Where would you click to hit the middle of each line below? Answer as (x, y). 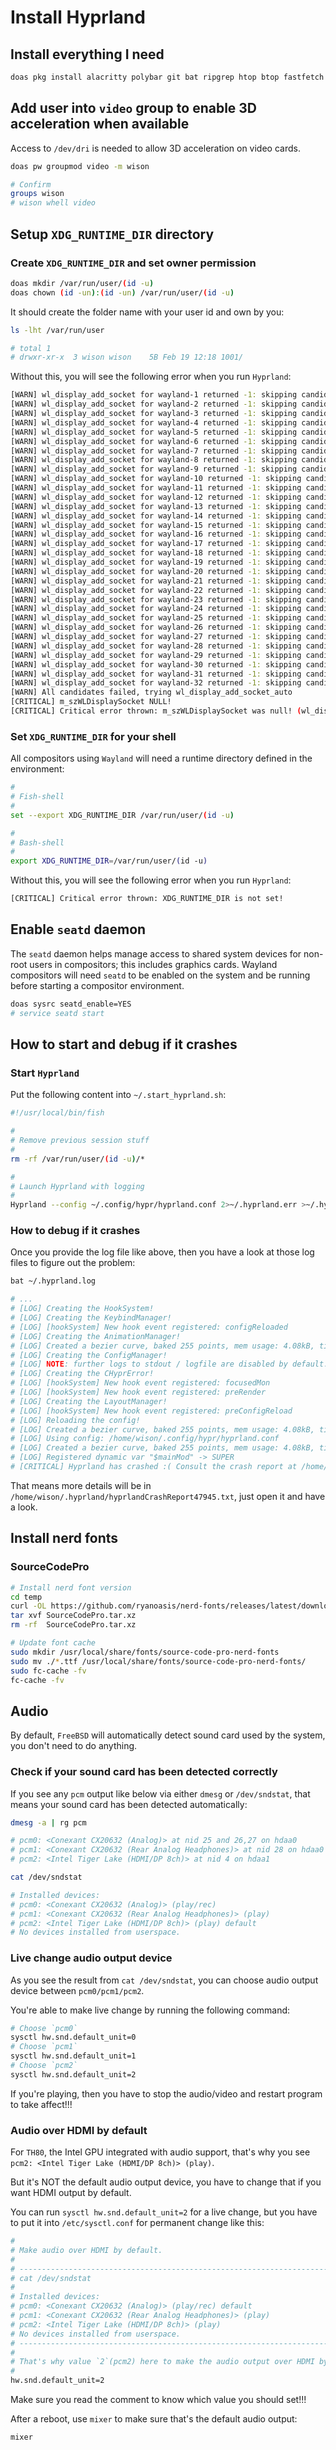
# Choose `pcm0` (44, 2028)
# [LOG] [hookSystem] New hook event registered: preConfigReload (151, 1411)
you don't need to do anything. (74, 1746)
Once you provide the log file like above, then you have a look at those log (162, 1252)
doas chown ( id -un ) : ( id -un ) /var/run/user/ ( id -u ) (122, 292)
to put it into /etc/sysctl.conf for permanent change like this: (137, 2223)
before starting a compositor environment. (97, 985)
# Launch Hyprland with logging (77, 1186)
